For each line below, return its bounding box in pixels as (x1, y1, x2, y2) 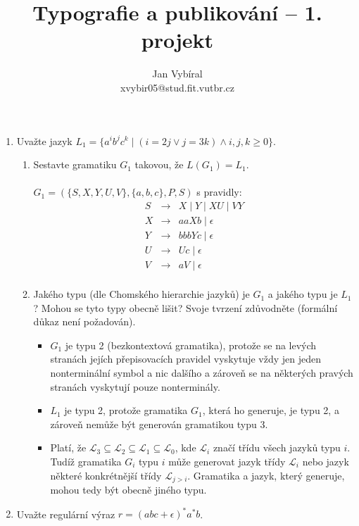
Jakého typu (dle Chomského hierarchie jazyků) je (33, 287, 250, 301)
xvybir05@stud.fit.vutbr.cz (120, 80, 234, 94)
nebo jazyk (302, 454, 349, 468)
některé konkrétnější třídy (50, 468, 162, 482)
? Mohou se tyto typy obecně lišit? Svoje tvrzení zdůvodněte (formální (33, 300, 338, 315)
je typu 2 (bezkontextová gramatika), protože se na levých (65, 337, 317, 352)
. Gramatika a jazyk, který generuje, (187, 468, 345, 482)
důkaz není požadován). (33, 314, 136, 329)
